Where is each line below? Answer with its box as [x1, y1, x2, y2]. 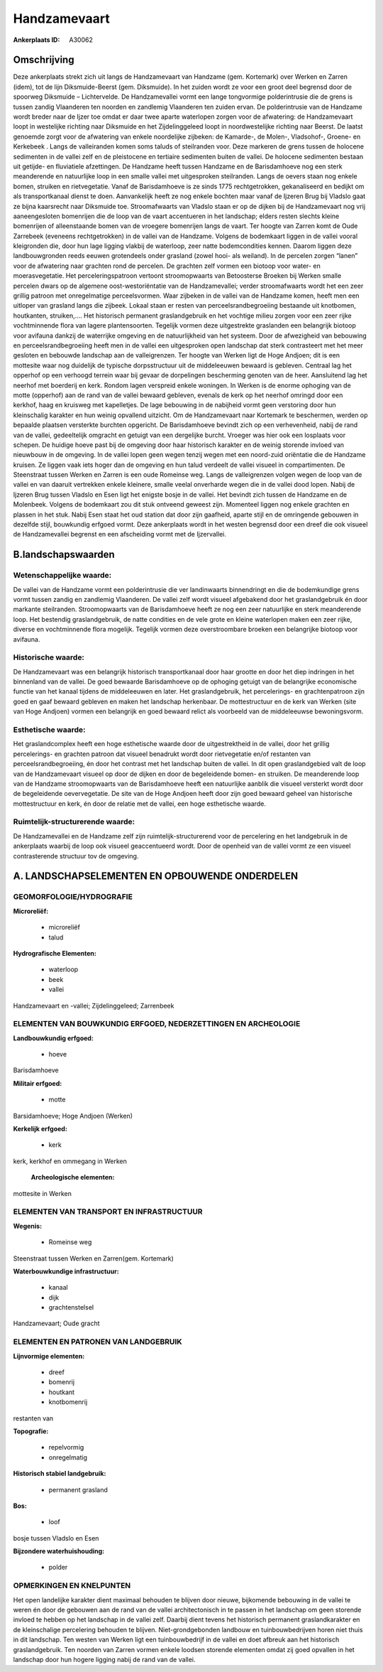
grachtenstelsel [48, 1303, 94, 1312]
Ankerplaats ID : [13, 36, 60, 44]
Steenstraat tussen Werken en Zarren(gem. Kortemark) [13, 1254, 174, 1263]
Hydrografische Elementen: [13, 949, 97, 957]
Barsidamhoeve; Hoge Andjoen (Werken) [13, 1111, 133, 1120]
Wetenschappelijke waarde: [13, 571, 112, 581]
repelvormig [48, 1443, 84, 1452]
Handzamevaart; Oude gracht [13, 1319, 100, 1328]
